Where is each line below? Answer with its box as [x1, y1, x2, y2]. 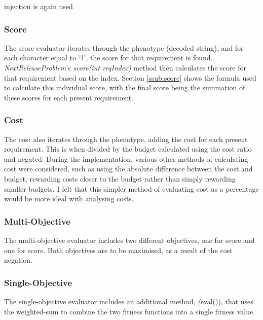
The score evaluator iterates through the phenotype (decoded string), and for [4, 42, 244, 53]
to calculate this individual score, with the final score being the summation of [4, 82, 245, 93]
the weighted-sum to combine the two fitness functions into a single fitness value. [4, 306, 255, 316]
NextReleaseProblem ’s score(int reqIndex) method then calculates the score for [4, 62, 246, 73]
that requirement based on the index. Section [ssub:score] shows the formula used [4, 72, 256, 83]
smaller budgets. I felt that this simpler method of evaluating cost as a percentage [4, 183, 259, 194]
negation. [4, 255, 33, 265]
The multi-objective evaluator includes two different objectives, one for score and [4, 234, 255, 245]
